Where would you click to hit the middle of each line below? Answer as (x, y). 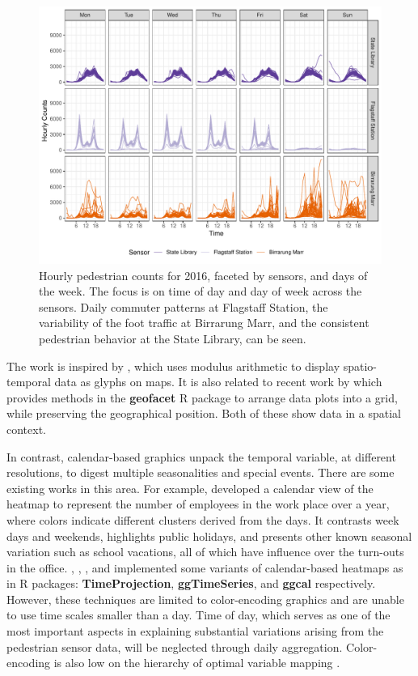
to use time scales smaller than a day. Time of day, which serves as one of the (198, 615)
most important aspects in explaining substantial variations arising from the (195, 631)
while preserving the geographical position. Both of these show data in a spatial (204, 413)
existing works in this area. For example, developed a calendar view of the (190, 488)
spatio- (360, 366)
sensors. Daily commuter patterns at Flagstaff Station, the (184, 306)
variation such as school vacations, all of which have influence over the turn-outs (205, 552)
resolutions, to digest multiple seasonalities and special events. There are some (201, 472)
